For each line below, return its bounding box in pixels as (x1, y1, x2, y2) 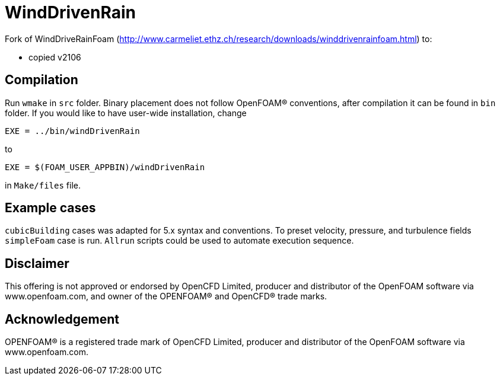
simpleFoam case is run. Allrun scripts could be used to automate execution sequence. (5, 235, 354, 246)
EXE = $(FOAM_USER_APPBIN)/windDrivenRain (5, 162, 205, 172)
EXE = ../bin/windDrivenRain (5, 126, 140, 136)
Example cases (5, 200, 96, 216)
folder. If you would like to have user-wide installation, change (5, 107, 247, 118)
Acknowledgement (5, 311, 119, 327)
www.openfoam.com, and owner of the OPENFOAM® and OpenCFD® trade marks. (5, 291, 327, 302)
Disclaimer (5, 256, 69, 271)
